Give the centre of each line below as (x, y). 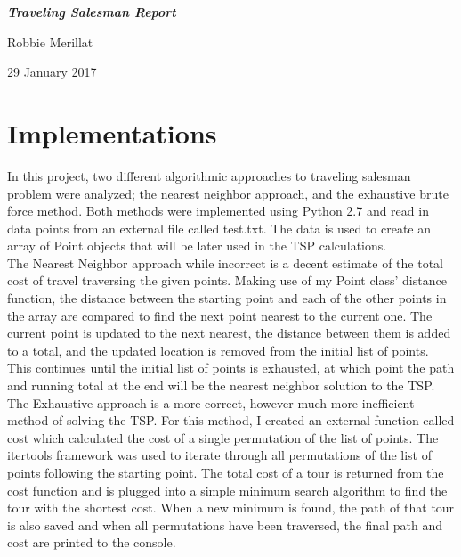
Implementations (112, 132)
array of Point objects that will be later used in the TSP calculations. (197, 246)
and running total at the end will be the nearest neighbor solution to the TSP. (221, 385)
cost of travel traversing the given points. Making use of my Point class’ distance (227, 280)
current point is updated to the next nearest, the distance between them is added (229, 333)
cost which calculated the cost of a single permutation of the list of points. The (223, 437)
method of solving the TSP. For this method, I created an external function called (231, 420)
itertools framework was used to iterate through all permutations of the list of (220, 455)
